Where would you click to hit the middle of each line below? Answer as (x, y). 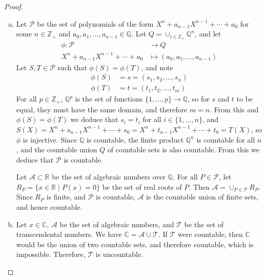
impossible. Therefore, (51, 254)
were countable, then (210, 234)
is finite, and (66, 197)
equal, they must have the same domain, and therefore (102, 109)
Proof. (14, 6)
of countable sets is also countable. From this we (183, 150)
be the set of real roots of (142, 186)
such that (72, 67)
